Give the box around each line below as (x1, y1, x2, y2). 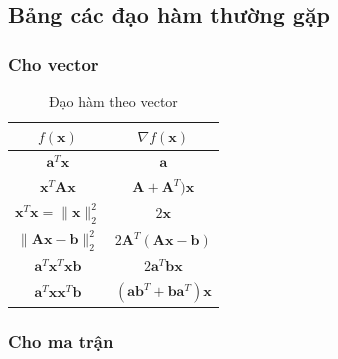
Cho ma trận (8, 329, 114, 354)
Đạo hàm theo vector (48, 91, 178, 111)
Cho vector (8, 51, 99, 76)
